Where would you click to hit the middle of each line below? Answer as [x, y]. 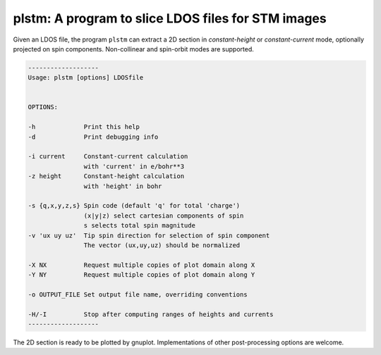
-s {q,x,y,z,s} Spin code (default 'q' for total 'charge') [134, 206]
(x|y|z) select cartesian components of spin [164, 216]
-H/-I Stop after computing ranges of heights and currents [151, 314]
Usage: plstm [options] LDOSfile [86, 78]
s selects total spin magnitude [139, 226]
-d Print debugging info [93, 137]
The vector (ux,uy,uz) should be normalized [162, 245]
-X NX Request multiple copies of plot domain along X [141, 265]
